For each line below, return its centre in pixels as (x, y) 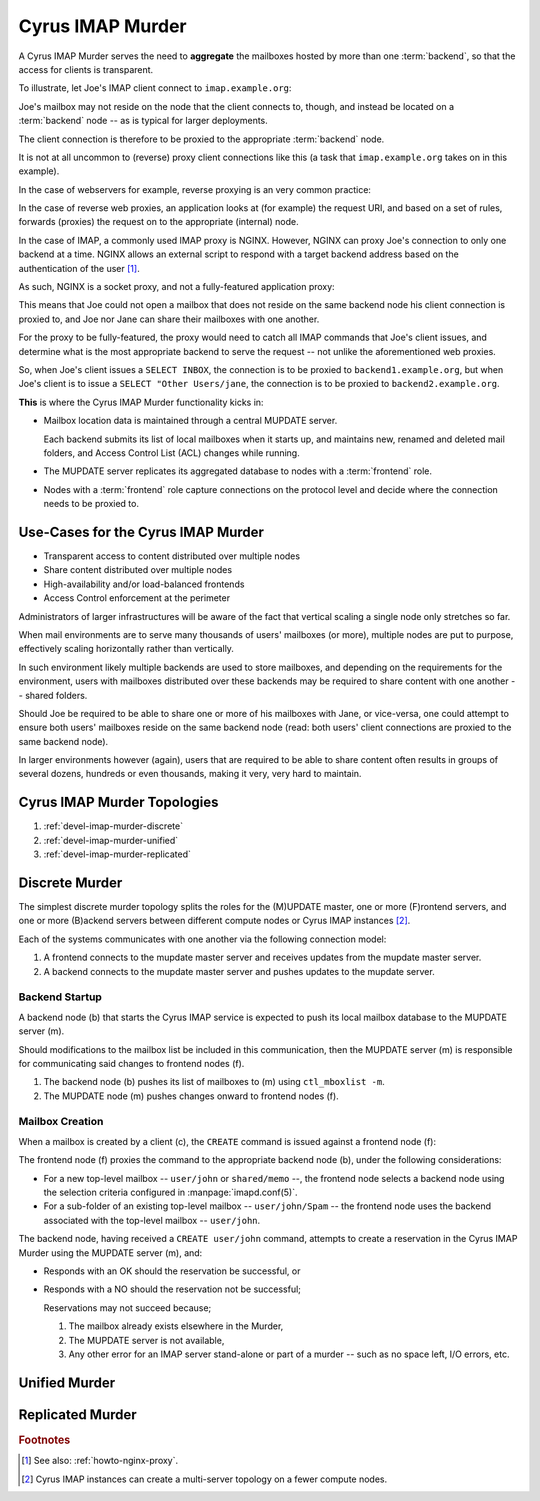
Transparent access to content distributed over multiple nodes (171, 556)
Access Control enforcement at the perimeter (136, 598)
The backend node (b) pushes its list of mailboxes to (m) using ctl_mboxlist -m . (214, 1082)
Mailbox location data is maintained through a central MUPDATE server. (190, 421)
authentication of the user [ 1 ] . (79, 268)
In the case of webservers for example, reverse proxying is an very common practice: (195, 189)
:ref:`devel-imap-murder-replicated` (117, 854)
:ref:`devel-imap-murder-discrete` (113, 826)
